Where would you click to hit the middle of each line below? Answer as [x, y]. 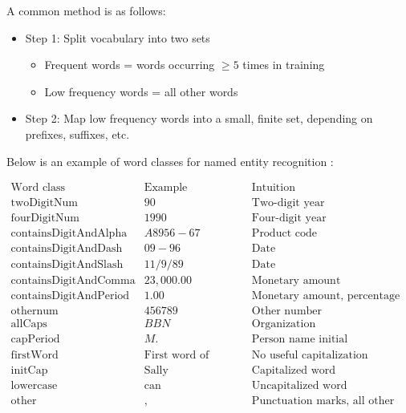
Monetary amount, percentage [326, 296]
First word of [177, 355]
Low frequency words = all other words [141, 91]
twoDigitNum [45, 203]
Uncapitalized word [299, 385]
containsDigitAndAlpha [69, 234]
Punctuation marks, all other [323, 401]
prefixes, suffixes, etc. [77, 134]
